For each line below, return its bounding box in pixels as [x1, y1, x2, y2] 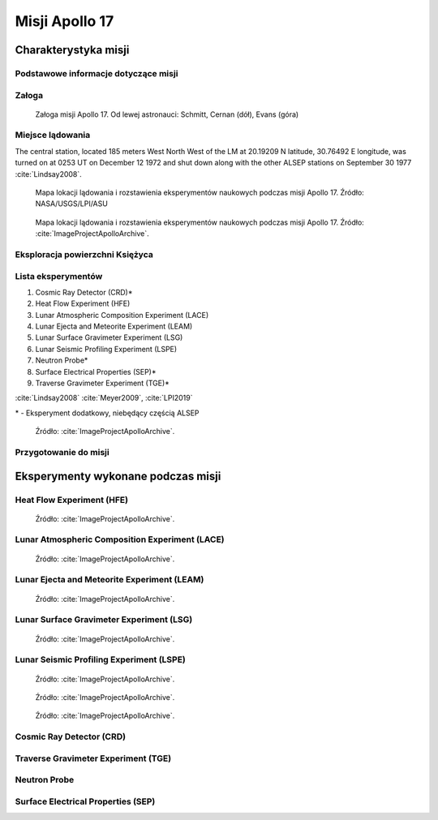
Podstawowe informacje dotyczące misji [15, 67, 178, 79]
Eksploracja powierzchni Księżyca [15, 248, 153, 260]
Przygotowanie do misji [15, 446, 109, 457]
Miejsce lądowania [15, 130, 91, 141]
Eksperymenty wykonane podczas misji [15, 469, 221, 483]
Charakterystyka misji [15, 43, 130, 57]
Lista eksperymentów [15, 270, 103, 281]
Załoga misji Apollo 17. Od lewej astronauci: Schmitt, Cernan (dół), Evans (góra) [35, 109, 299, 119]
